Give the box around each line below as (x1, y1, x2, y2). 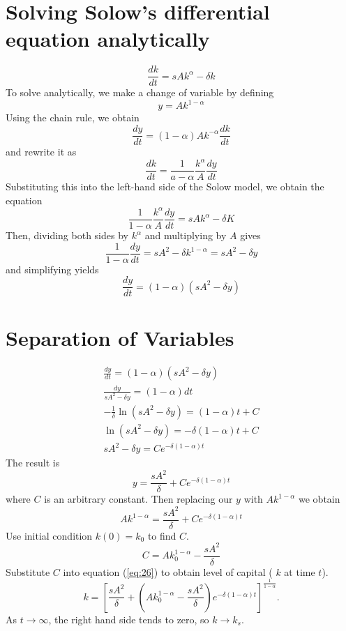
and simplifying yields (6, 261, 99, 276)
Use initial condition (6, 528, 93, 542)
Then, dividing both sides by (6, 228, 128, 243)
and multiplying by (144, 228, 227, 243)
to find (147, 528, 176, 542)
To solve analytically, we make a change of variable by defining (6, 85, 274, 100)
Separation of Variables (6, 323, 234, 351)
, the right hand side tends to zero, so (48, 611, 209, 626)
